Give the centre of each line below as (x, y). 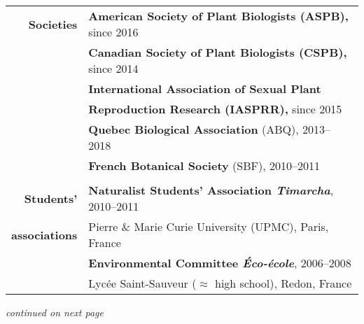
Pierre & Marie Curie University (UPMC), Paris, (209, 226)
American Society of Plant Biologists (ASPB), (218, 16)
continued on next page (55, 312)
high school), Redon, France (283, 283)
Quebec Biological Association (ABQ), (194, 129)
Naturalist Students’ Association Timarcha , (211, 190)
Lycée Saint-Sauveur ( (142, 283)
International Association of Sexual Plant (205, 89)
